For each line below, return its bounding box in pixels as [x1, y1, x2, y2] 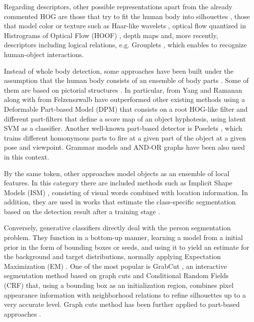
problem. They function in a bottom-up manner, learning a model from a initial [4, 232, 243, 242]
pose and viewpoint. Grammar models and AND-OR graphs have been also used [4, 142, 245, 152]
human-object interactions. [4, 49, 84, 59]
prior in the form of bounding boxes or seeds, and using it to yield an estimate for [4, 241, 250, 252]
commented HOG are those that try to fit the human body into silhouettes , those [4, 11, 250, 21]
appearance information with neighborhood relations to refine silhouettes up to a [4, 289, 246, 300]
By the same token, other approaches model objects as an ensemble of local [4, 168, 230, 178]
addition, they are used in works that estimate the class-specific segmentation [4, 197, 236, 207]
